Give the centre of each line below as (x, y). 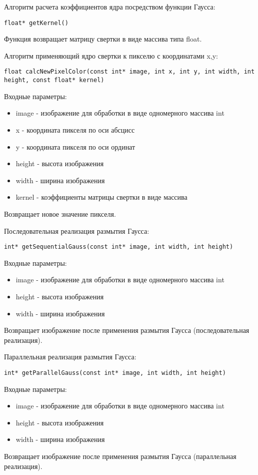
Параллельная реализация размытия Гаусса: (70, 357)
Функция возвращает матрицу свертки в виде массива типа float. (103, 39)
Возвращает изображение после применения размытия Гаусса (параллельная (120, 456)
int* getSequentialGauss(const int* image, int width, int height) (119, 247)
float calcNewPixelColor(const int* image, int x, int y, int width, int (129, 72)
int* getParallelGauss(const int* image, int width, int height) (115, 373)
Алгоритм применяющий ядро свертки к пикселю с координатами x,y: (111, 55)
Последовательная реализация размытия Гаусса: (77, 230)
